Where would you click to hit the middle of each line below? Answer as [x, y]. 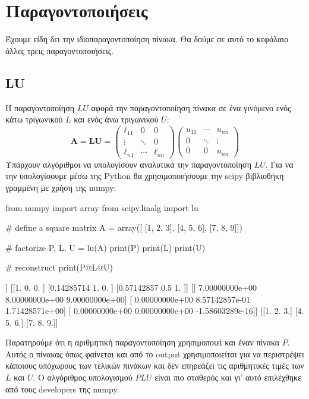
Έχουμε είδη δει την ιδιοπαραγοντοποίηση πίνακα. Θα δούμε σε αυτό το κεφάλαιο [147, 39]
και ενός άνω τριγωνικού [116, 119]
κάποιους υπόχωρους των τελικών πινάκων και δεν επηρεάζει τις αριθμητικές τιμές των [155, 365]
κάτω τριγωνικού [34, 119]
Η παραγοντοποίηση [40, 107]
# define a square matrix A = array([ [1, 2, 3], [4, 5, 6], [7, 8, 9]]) [124, 227]
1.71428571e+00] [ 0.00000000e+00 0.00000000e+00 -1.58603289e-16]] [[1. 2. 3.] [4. [155, 311]
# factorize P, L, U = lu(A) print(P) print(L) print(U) [105, 247]
